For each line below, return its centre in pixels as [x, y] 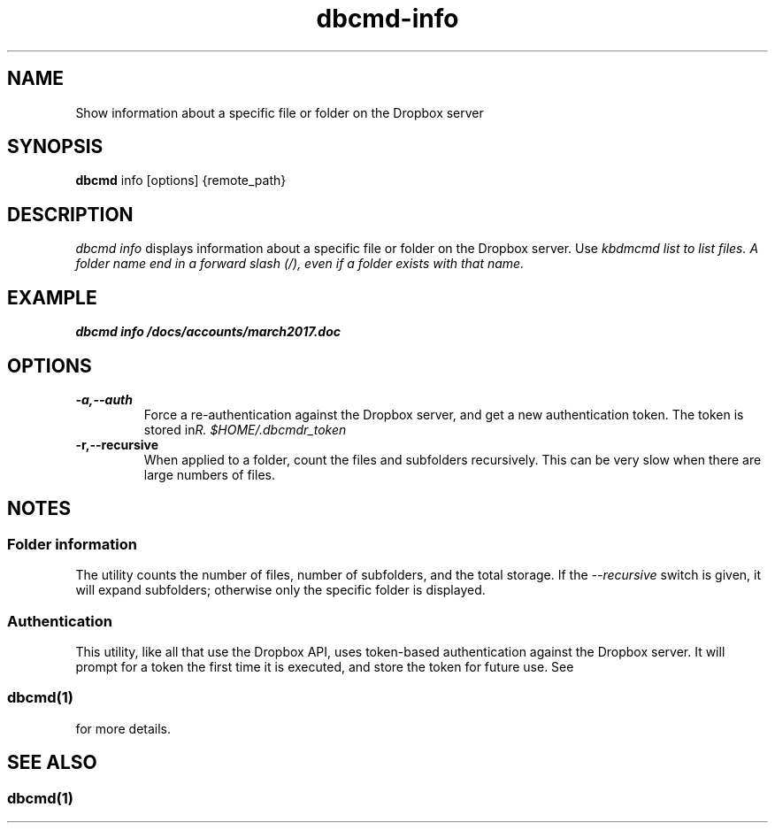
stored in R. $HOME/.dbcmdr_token [245, 429]
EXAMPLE [52, 297]
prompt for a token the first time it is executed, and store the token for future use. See [325, 666]
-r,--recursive [117, 444]
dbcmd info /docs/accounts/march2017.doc [208, 332]
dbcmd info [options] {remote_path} [181, 181]
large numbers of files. [209, 474]
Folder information [72, 544]
